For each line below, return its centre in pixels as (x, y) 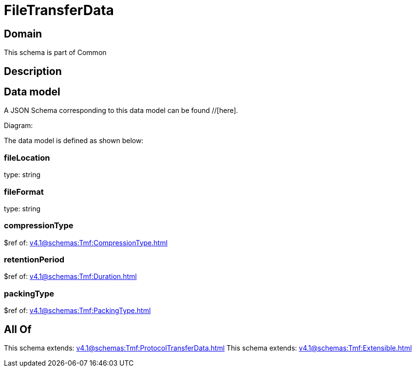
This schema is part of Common (55, 53)
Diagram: (19, 126)
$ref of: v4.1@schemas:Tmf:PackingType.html (77, 311)
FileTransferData (59, 10)
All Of (18, 329)
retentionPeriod (34, 260)
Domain (23, 34)
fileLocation (27, 158)
